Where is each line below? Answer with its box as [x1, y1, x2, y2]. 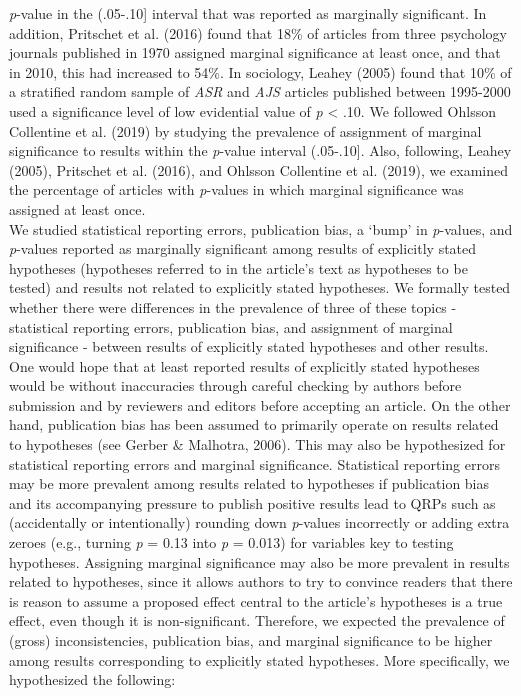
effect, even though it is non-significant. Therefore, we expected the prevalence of [9, 610, 505, 631]
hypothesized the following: [9, 669, 176, 690]
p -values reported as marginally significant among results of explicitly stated [9, 238, 477, 259]
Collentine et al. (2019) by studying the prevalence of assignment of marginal [9, 120, 482, 141]
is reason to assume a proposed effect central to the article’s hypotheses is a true [9, 590, 503, 611]
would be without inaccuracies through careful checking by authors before [9, 375, 462, 396]
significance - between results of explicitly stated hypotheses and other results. [9, 336, 489, 357]
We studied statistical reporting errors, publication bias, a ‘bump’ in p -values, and [9, 218, 513, 239]
